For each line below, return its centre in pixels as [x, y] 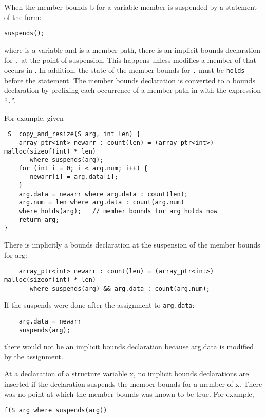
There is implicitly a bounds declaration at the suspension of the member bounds [132, 245]
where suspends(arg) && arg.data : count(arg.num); [120, 288]
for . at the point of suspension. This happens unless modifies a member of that [130, 60]
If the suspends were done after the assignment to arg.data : [99, 305]
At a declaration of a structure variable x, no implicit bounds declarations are [127, 374]
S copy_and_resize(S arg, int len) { [74, 134]
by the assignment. [34, 356]
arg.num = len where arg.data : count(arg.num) [101, 203]
